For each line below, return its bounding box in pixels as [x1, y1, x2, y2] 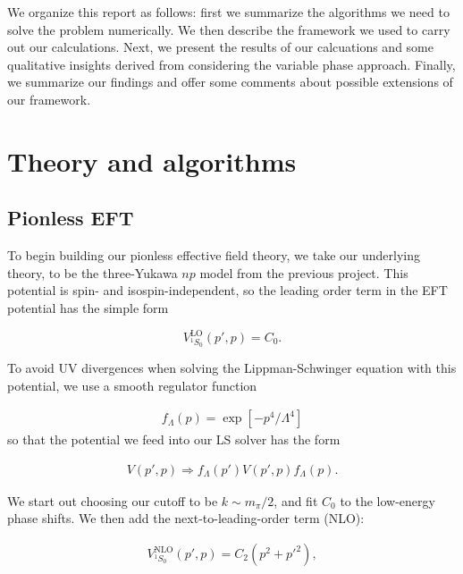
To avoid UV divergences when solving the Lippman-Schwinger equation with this [7, 358, 457, 376]
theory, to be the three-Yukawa [7, 263, 178, 282]
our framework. [7, 89, 91, 108]
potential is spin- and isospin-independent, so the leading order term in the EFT [7, 281, 448, 300]
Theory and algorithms [7, 142, 297, 179]
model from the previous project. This [199, 263, 408, 282]
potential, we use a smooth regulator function [7, 376, 257, 394]
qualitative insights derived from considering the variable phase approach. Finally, [7, 55, 456, 73]
